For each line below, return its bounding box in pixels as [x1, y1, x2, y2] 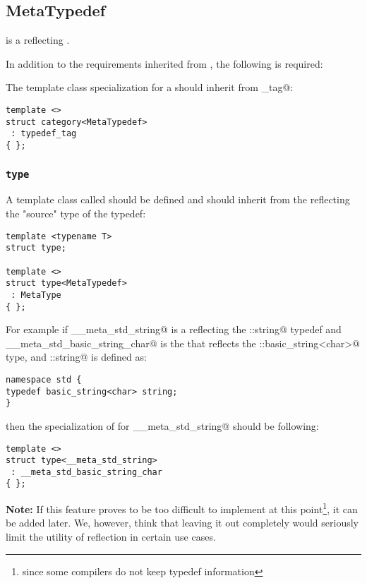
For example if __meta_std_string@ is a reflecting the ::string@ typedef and [6, 322, 342, 337]
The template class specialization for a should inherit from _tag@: [6, 80, 294, 95]
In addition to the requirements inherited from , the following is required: [6, 56, 323, 71]
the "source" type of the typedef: [6, 205, 146, 220]
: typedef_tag [11, 128, 77, 139]
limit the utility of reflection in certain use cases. [6, 529, 216, 543]
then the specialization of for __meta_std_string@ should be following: [6, 418, 319, 433]
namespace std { [6, 374, 82, 385]
